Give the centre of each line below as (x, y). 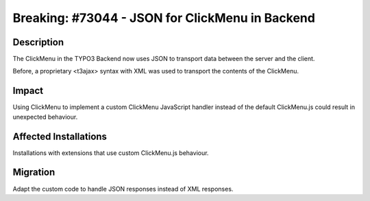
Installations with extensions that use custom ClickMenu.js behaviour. (111, 153)
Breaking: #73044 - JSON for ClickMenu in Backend (164, 18)
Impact (28, 91)
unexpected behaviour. (45, 117)
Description (38, 42)
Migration (34, 173)
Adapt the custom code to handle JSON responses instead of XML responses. (123, 189)
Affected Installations (60, 136)
